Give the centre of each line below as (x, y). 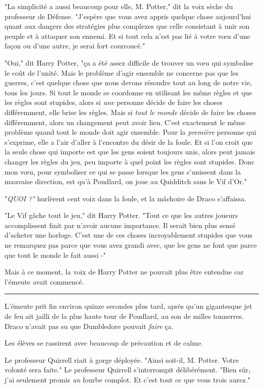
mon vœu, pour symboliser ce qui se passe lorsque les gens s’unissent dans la (123, 171)
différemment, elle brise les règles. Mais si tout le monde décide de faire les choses (130, 112)
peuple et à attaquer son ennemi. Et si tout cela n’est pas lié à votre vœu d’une (127, 36)
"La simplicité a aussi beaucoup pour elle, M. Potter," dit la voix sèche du (119, 6)
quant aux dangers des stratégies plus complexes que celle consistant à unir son (127, 26)
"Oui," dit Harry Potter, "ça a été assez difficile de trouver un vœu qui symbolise (129, 62)
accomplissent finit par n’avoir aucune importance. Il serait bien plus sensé (120, 225)
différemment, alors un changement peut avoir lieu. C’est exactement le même (125, 122)
